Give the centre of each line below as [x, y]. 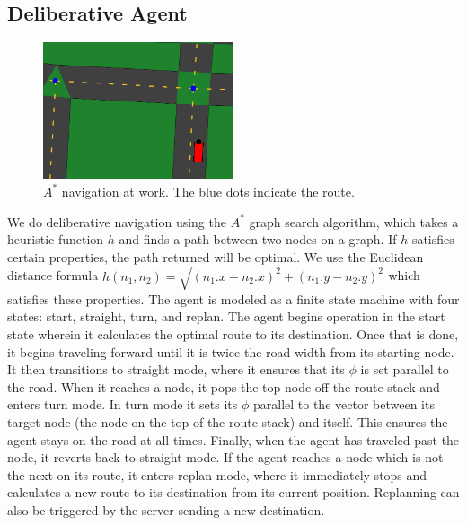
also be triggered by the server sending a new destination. [166, 509]
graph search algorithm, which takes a [354, 221]
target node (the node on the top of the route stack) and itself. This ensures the [228, 421]
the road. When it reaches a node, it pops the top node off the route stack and [224, 386]
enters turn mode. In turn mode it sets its [123, 404]
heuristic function [56, 239]
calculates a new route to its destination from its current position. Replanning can [233, 492]
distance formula [53, 275]
